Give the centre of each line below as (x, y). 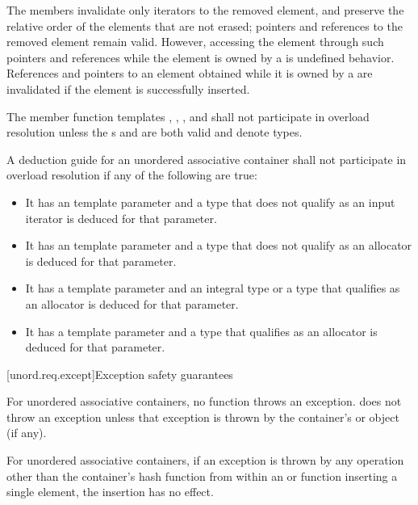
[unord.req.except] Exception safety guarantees (120, 374)
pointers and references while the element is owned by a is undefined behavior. (201, 57)
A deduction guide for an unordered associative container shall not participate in (207, 159)
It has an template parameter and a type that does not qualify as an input (210, 202)
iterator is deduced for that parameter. (121, 218)
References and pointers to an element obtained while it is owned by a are (190, 73)
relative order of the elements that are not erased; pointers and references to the (205, 25)
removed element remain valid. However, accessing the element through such (195, 42)
